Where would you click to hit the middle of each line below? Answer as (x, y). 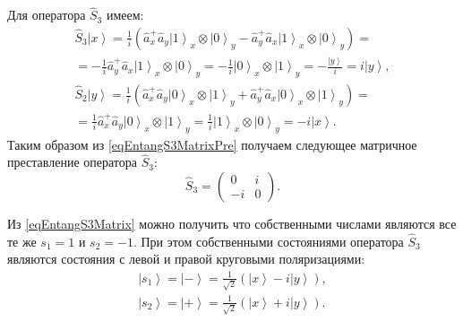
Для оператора (47, 15)
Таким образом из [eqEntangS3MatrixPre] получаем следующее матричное (212, 144)
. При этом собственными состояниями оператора (268, 241)
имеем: (125, 15)
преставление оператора (72, 162)
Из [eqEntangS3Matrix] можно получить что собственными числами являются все (232, 223)
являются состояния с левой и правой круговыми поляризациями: (186, 259)
